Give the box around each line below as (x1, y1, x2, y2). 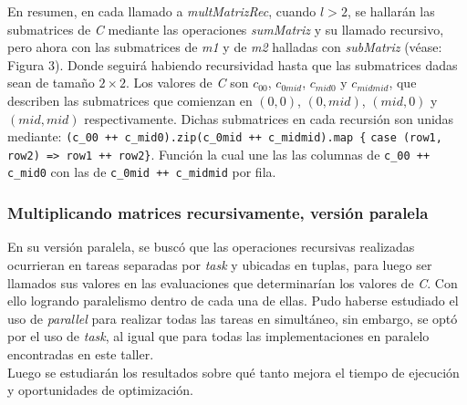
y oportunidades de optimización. (7, 380, 193, 400)
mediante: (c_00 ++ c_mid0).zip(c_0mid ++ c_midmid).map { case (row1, (7, 127, 442, 146)
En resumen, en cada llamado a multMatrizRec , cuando (7, 2, 317, 20)
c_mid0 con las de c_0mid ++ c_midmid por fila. (7, 162, 276, 182)
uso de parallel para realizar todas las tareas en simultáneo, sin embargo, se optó (7, 308, 458, 327)
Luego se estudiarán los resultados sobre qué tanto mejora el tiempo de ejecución (7, 362, 460, 381)
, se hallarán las (347, 2, 435, 20)
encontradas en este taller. (7, 344, 154, 363)
